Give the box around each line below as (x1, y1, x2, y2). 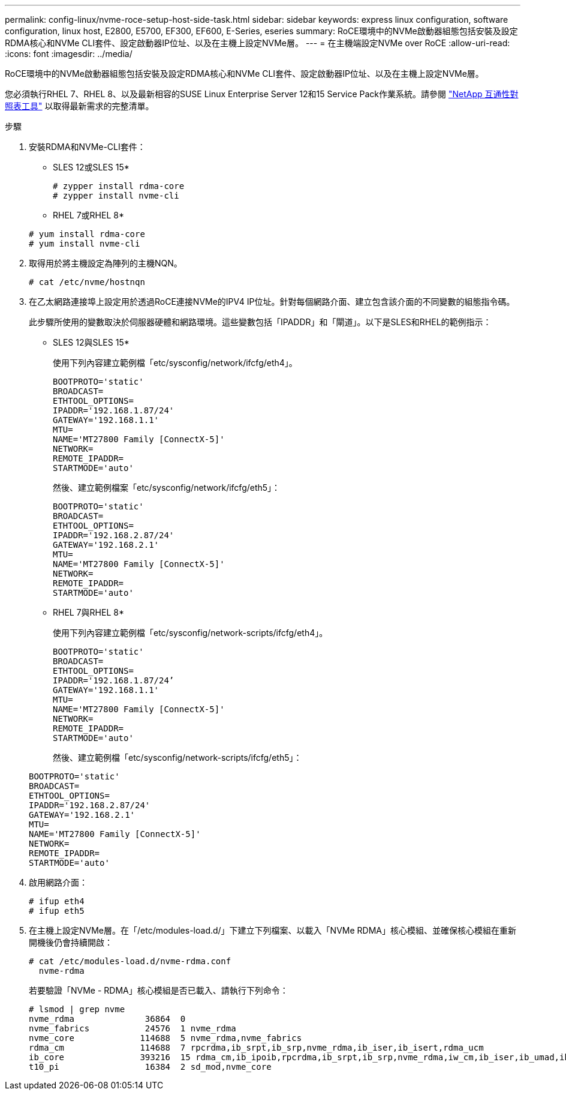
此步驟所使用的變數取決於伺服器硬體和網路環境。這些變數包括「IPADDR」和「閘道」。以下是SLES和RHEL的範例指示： (29, 317, 492, 327)
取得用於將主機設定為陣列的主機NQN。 (29, 258, 182, 268)
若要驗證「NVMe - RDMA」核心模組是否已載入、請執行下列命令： (29, 985, 288, 995)
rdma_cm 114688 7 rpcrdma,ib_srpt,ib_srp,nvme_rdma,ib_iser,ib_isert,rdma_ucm (29, 1043, 484, 1052)
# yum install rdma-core (29, 229, 145, 239)
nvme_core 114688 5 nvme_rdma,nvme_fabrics (29, 1033, 302, 1043)
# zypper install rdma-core (53, 181, 185, 191)
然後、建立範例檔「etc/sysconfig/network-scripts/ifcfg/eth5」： (53, 752, 302, 763)
